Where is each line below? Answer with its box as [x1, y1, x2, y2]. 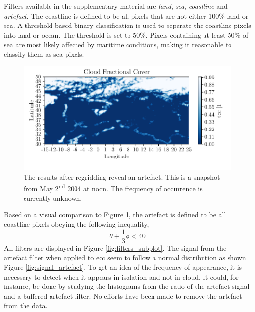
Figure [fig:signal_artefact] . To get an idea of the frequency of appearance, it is [4, 262, 242, 272]
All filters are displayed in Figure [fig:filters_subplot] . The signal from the [4, 242, 227, 253]
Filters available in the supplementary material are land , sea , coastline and [4, 1, 228, 11]
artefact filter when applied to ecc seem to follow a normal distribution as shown [4, 252, 246, 262]
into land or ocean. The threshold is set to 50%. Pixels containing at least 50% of [4, 29, 249, 40]
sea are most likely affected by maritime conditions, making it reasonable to [4, 39, 232, 50]
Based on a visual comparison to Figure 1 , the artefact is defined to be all [4, 209, 226, 219]
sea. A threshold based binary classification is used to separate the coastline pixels [4, 20, 251, 30]
